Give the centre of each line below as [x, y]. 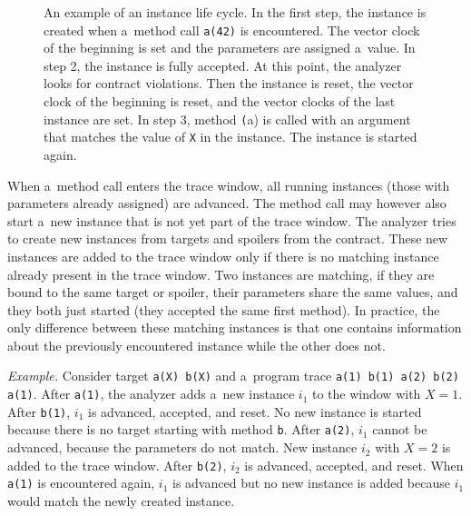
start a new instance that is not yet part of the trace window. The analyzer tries [232, 220]
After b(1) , [39, 411]
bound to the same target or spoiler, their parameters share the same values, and [233, 292]
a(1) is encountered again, [81, 483]
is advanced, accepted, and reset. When [354, 465]
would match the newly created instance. [121, 501]
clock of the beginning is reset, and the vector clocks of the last [220, 101]
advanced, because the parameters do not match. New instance [182, 447]
